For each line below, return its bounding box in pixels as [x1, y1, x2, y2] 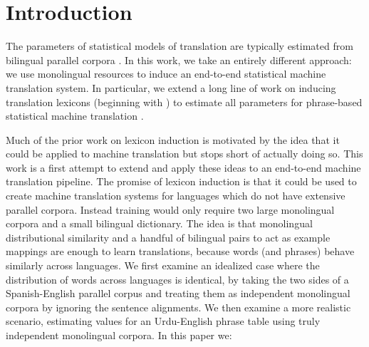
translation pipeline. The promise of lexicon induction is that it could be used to [6, 174, 357, 189]
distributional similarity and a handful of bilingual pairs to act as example [6, 229, 331, 244]
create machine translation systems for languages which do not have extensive [6, 188, 345, 203]
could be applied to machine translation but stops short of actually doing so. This [6, 146, 363, 161]
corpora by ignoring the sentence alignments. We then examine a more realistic [6, 299, 351, 314]
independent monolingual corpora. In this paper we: [6, 328, 232, 342]
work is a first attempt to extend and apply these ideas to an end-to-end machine [6, 160, 361, 175]
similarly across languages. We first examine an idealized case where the [6, 258, 320, 273]
